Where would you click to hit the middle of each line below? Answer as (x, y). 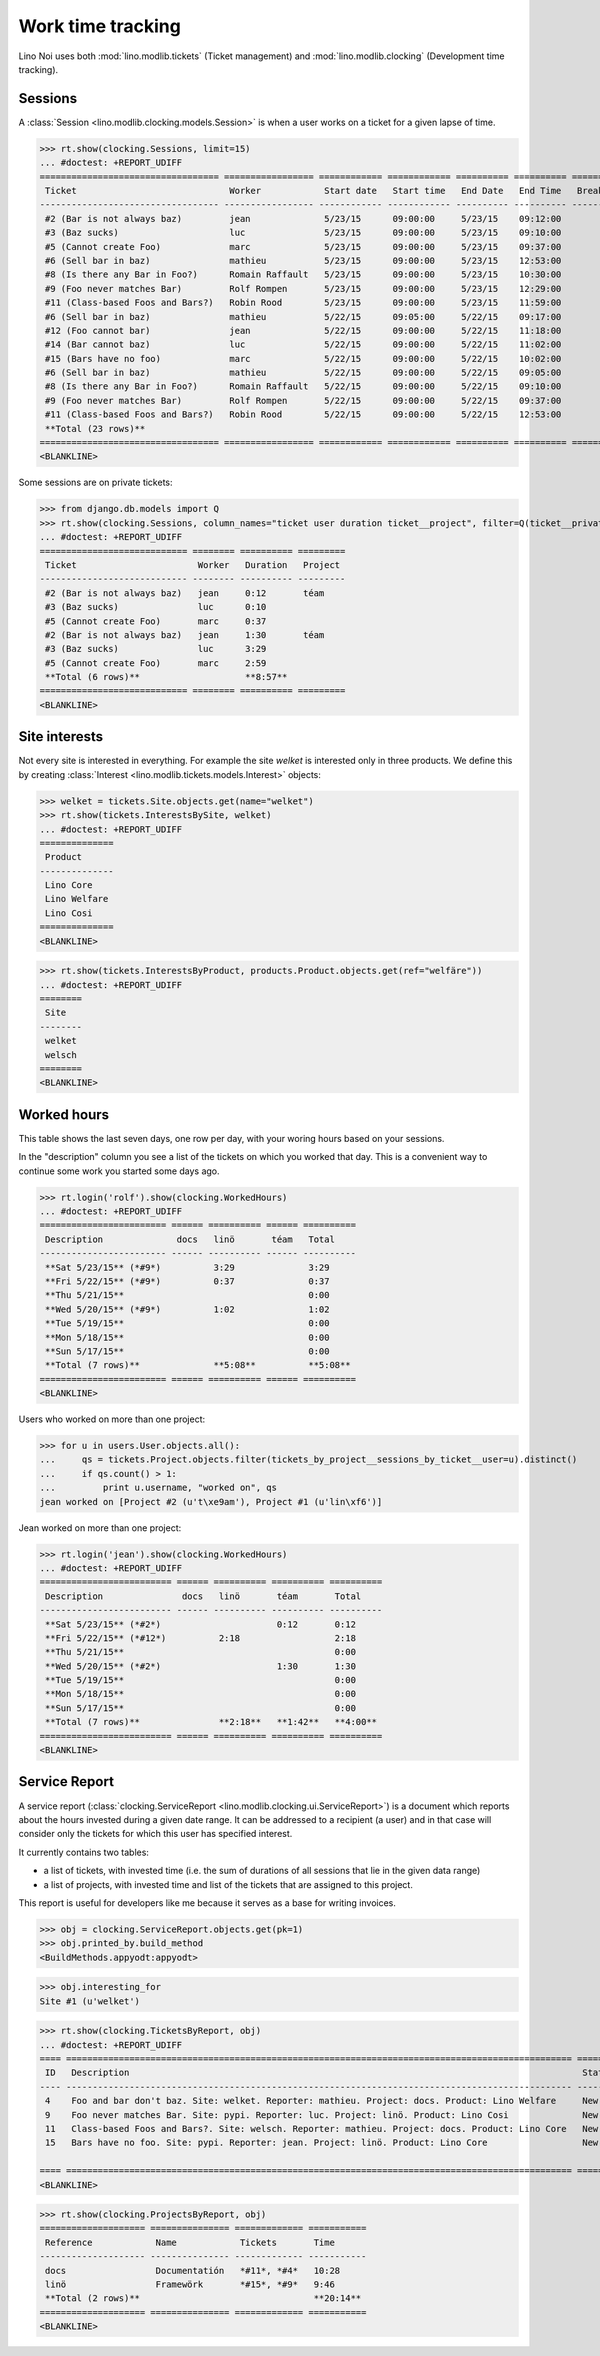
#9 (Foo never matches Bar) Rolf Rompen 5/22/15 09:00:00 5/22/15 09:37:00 (303, 400)
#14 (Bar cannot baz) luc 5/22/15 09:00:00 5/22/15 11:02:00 (303, 344)
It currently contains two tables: (84, 1852)
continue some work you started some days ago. (119, 1171)
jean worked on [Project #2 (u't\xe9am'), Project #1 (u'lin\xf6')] (211, 1501)
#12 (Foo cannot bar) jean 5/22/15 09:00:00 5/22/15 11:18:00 (303, 330)
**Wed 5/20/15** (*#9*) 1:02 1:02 (187, 1309)
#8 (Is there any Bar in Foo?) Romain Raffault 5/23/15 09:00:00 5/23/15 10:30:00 (303, 274)
